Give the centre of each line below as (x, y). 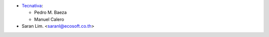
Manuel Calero (49, 19)
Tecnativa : (32, 6)
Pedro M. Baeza (51, 13)
